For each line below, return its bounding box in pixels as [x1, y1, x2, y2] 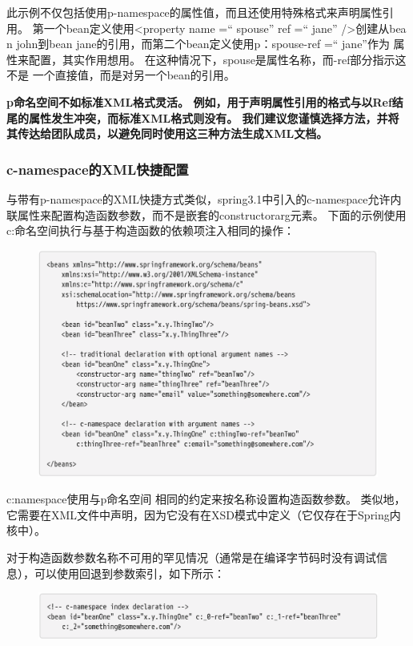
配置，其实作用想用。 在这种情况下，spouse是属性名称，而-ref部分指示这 [28, 50, 407, 67]
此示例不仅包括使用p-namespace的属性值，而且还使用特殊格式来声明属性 [6, 4, 383, 20]
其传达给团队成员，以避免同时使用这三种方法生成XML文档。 [6, 125, 328, 142]
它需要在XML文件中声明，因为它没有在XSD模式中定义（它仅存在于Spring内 [6, 506, 401, 523]
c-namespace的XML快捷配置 [6, 159, 189, 179]
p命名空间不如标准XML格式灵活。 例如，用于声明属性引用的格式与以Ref [6, 93, 392, 110]
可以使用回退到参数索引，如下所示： [34, 564, 225, 581]
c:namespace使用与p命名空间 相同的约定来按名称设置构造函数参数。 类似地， [6, 491, 406, 507]
